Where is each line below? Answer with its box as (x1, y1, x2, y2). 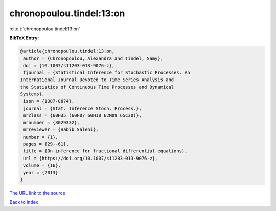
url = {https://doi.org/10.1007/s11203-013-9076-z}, (23, 155, 158, 161)
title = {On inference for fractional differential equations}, (23, 148, 188, 154)
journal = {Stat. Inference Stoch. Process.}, (23, 106, 142, 112)
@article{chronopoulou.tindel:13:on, (20, 48, 115, 54)
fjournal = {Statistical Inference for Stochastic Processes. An (23, 70, 190, 76)
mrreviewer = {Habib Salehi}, (23, 127, 99, 133)
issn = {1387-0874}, (23, 98, 75, 104)
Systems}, (20, 91, 45, 97)
